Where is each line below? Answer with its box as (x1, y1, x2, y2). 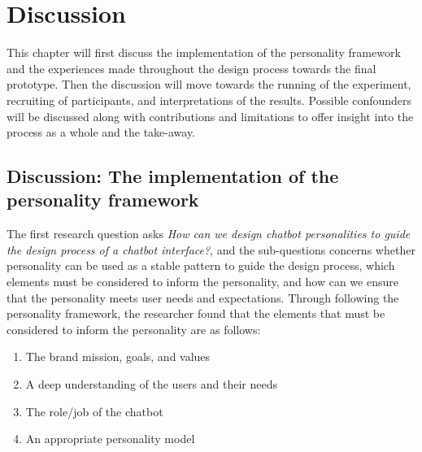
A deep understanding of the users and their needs (25, 376, 278, 393)
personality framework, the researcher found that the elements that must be (7, 305, 385, 322)
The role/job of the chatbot (25, 402, 163, 419)
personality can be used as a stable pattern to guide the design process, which (7, 257, 395, 274)
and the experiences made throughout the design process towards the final (7, 59, 376, 76)
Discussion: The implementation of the (7, 163, 339, 189)
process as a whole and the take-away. (7, 124, 196, 141)
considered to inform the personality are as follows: (7, 320, 261, 337)
